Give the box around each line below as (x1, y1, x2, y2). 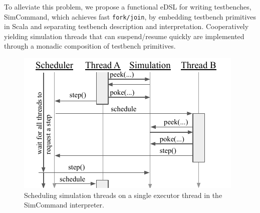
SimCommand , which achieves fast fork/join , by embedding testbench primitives (4, 11, 256, 22)
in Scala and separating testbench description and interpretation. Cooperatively (4, 21, 249, 32)
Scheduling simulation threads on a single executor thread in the (24, 189, 222, 200)
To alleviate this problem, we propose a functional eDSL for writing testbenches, (4, 2, 251, 12)
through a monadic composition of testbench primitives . (4, 41, 176, 51)
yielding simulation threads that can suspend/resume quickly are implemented (4, 31, 244, 41)
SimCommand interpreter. (24, 199, 104, 210)
